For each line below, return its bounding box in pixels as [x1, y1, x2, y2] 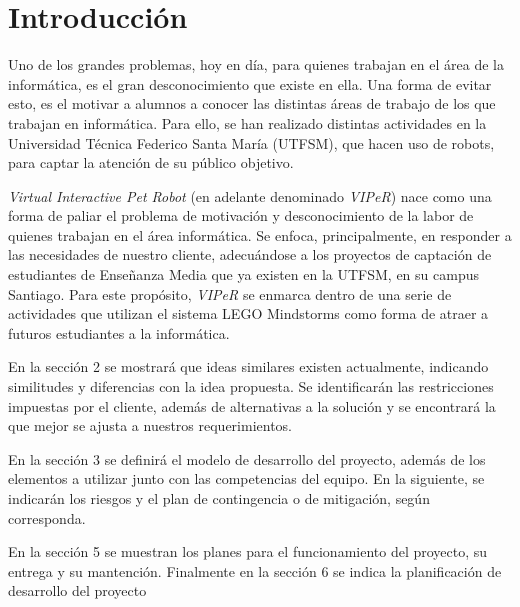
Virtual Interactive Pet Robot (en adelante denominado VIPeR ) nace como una [8, 185, 492, 206]
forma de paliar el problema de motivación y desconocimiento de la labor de [8, 205, 474, 226]
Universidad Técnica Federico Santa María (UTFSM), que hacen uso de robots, [8, 132, 495, 153]
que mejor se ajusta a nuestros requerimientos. [8, 415, 293, 436]
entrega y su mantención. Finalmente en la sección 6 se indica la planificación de [8, 560, 502, 581]
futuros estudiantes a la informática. [8, 322, 230, 343]
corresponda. [8, 507, 86, 528]
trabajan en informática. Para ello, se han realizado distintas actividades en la [8, 112, 487, 133]
